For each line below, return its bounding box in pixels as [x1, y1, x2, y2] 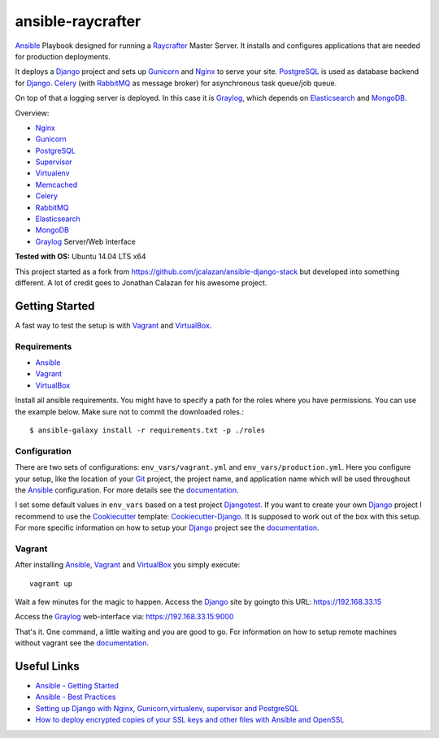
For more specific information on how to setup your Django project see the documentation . [15, 523, 320, 532]
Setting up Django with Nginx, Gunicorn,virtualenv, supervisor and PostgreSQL [35, 703, 300, 713]
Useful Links [15, 659, 80, 673]
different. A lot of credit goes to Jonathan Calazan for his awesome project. [15, 277, 267, 288]
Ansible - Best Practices [35, 692, 116, 702]
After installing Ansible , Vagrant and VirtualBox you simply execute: [15, 560, 241, 570]
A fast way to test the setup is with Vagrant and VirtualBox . [15, 320, 212, 330]
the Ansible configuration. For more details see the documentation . [15, 484, 239, 495]
